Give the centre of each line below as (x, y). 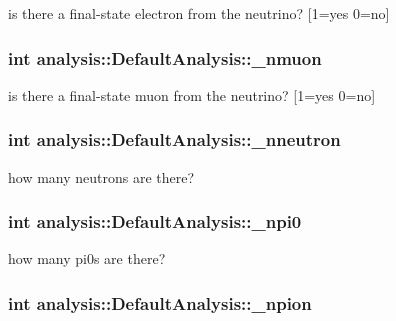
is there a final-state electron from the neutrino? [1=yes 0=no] (199, 13)
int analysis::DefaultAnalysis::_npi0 (155, 221)
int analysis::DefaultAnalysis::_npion (160, 302)
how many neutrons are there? (101, 176)
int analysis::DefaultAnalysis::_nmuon (165, 57)
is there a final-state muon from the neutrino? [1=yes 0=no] (192, 94)
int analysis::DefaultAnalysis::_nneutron (174, 139)
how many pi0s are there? (87, 258)
